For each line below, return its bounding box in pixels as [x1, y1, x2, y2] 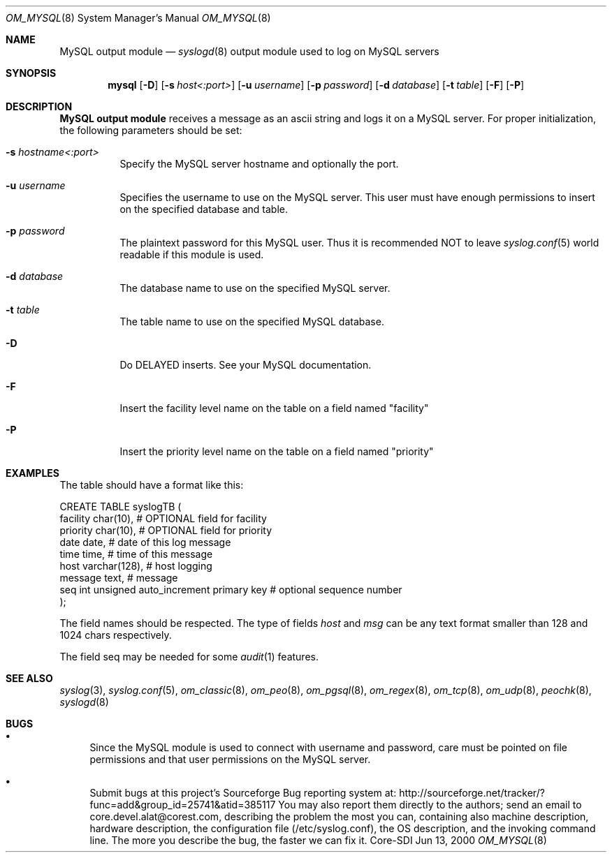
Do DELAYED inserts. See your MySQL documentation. [119, 359, 372, 371]
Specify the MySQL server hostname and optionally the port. [119, 158, 399, 170]
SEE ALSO [6, 672, 53, 684]
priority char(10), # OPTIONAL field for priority [59, 524, 272, 536]
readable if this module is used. [119, 249, 264, 260]
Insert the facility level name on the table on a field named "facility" [119, 402, 429, 414]
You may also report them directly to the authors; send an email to [278, 799, 582, 811]
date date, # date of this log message [59, 536, 231, 548]
